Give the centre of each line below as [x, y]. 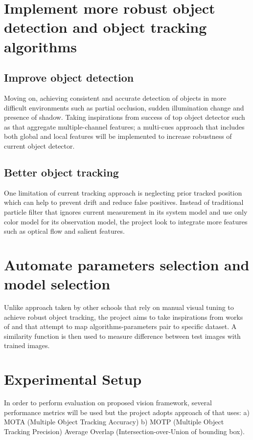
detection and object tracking [105, 27]
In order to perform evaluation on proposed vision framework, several [108, 403]
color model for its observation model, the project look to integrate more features [126, 221]
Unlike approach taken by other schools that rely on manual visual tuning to [119, 307]
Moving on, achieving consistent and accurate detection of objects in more [115, 98]
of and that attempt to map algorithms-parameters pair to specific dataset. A [120, 326]
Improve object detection [69, 77]
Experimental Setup [73, 379]
